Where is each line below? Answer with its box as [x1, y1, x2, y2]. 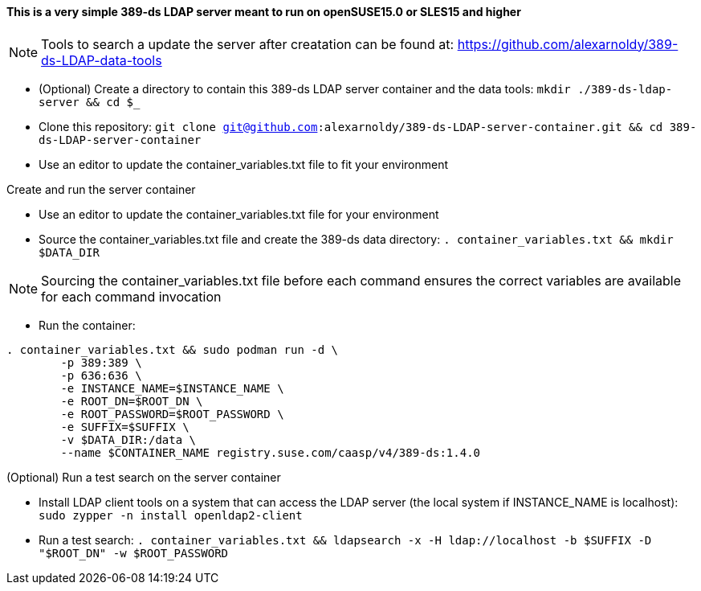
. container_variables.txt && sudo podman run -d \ [6, 343, 339, 356]
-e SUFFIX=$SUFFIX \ [60, 420, 190, 433]
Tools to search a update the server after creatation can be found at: [41, 35, 454, 52]
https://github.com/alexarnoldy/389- [457, 35, 679, 52]
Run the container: [39, 318, 136, 332]
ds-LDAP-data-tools [41, 51, 162, 68]
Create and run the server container [6, 182, 196, 196]
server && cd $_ [39, 95, 141, 109]
